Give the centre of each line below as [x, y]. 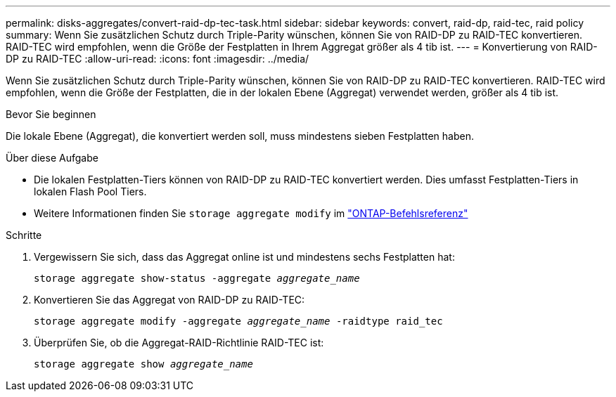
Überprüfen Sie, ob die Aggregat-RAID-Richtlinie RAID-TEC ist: [179, 343]
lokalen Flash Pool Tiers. [90, 191]
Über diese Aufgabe [52, 158]
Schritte [24, 235]
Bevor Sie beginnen [51, 114]
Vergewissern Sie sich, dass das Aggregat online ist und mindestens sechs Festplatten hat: [244, 257]
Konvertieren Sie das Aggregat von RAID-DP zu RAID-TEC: [169, 300]
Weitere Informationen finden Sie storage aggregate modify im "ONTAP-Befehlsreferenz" [251, 213]
